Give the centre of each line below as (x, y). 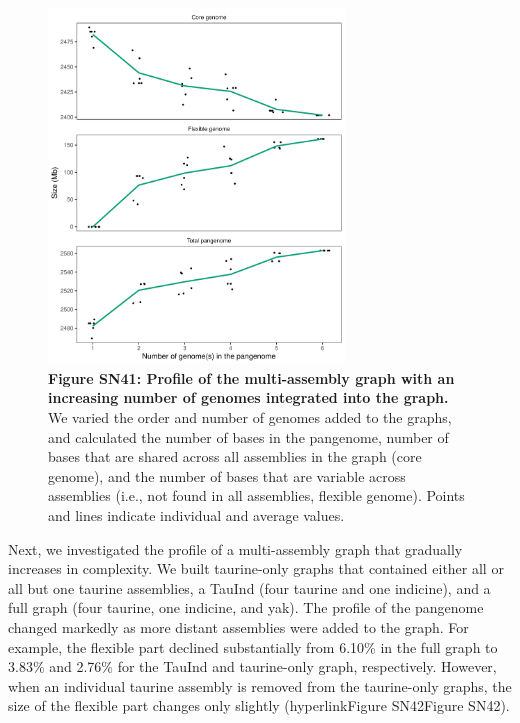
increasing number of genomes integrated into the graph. (248, 397)
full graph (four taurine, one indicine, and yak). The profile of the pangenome (246, 607)
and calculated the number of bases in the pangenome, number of (248, 436)
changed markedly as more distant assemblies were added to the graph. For (238, 627)
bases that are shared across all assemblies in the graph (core (235, 456)
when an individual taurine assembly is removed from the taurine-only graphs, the (260, 685)
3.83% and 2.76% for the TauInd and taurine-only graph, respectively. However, (252, 666)
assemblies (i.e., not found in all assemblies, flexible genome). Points (256, 495)
